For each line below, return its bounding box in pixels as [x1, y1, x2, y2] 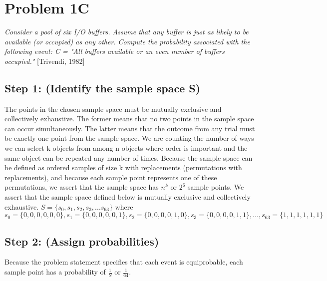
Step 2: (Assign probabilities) [4, 233, 159, 249]
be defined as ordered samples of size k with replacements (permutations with [4, 162, 242, 173]
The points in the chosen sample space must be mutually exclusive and [4, 103, 222, 114]
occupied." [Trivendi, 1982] [4, 55, 85, 66]
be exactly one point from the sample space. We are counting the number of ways [4, 133, 254, 143]
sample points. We [188, 182, 244, 192]
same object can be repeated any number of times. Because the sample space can [4, 152, 253, 163]
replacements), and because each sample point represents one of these [4, 172, 217, 182]
